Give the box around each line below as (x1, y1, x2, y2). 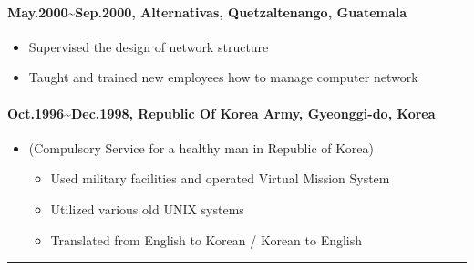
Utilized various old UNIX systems (50, 199, 244, 218)
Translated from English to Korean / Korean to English (50, 230, 363, 249)
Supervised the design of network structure (28, 36, 269, 56)
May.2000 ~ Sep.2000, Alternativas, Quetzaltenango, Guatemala (7, 2, 407, 21)
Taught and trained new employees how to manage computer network (28, 67, 418, 87)
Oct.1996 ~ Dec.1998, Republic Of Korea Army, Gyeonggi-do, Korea (7, 103, 436, 122)
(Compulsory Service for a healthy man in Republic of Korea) (28, 138, 374, 157)
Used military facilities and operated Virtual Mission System (50, 169, 390, 188)
